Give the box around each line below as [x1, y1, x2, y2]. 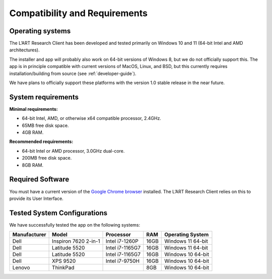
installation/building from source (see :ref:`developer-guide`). [9, 71, 137, 77]
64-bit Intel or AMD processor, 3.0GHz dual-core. [22, 148, 125, 154]
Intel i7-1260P [106, 238, 139, 245]
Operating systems [9, 27, 71, 35]
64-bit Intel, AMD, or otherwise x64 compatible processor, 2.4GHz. [22, 115, 161, 121]
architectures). [9, 47, 40, 53]
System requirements [9, 93, 79, 101]
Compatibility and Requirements [9, 8, 148, 19]
